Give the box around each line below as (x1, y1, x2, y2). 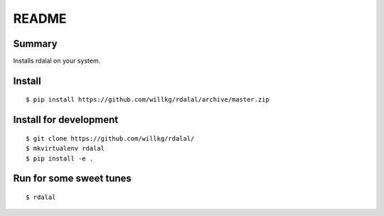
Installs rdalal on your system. (13, 57, 101, 65)
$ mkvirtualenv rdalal (26, 144, 105, 153)
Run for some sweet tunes (13, 173, 132, 185)
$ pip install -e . (26, 154, 94, 163)
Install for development (13, 114, 119, 126)
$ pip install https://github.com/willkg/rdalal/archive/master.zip (26, 96, 270, 104)
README (13, 11, 67, 26)
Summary (13, 38, 58, 50)
